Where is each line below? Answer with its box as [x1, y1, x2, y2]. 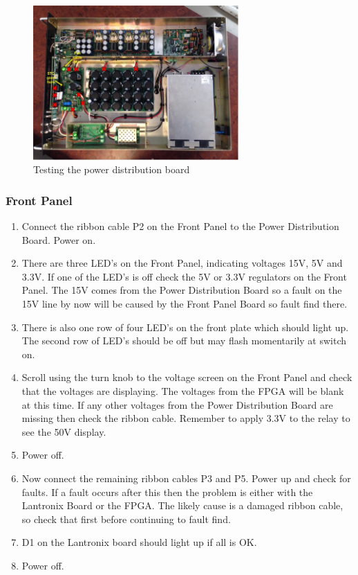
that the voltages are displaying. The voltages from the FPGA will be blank [21, 384, 344, 398]
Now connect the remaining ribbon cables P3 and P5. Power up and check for [21, 471, 351, 486]
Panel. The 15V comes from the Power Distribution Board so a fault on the [21, 283, 342, 297]
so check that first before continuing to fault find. [21, 511, 231, 526]
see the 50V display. [21, 424, 106, 439]
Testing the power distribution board [33, 162, 190, 177]
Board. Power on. [21, 232, 96, 247]
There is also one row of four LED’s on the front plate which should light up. [21, 319, 349, 334]
